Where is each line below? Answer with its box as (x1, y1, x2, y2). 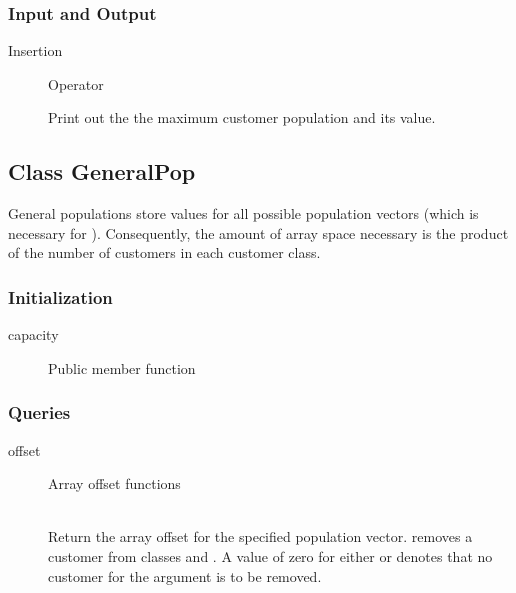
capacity (8, 324, 59, 345)
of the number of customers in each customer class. (8, 242, 321, 263)
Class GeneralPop (8, 156, 196, 187)
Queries (8, 400, 71, 425)
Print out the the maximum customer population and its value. (48, 107, 436, 128)
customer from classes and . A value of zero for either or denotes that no (48, 545, 493, 566)
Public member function (48, 357, 196, 378)
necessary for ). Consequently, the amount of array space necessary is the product (8, 222, 509, 243)
